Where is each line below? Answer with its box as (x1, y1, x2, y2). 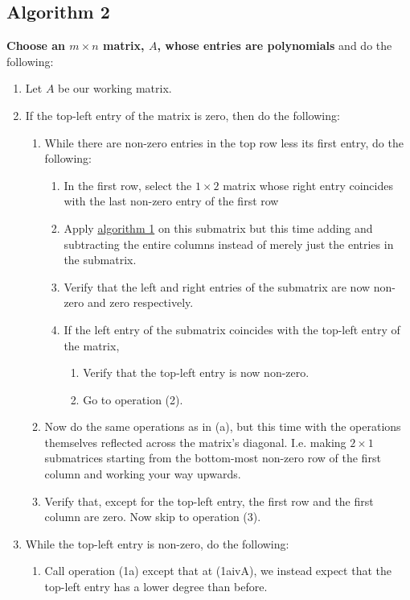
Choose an (6, 37, 65, 54)
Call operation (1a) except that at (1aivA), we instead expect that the (44, 562, 392, 579)
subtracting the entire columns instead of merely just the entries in (64, 235, 394, 252)
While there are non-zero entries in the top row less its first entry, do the (44, 134, 404, 151)
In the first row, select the (64, 176, 192, 193)
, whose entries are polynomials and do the (157, 37, 392, 54)
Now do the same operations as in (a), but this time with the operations (44, 418, 401, 435)
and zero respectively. (87, 294, 194, 311)
